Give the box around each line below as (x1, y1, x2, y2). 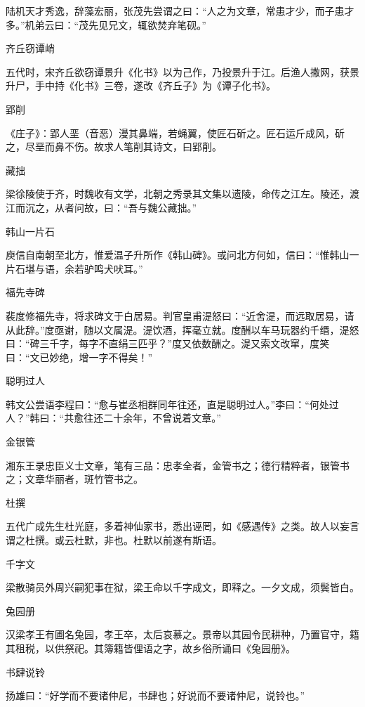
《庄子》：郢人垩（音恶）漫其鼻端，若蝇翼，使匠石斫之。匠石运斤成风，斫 (6, 125, 345, 140)
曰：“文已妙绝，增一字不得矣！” (6, 349, 153, 364)
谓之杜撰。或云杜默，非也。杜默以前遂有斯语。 (6, 533, 222, 547)
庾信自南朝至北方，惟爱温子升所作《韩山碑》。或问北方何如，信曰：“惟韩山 (6, 247, 350, 262)
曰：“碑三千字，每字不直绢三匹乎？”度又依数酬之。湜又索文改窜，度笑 (6, 336, 330, 351)
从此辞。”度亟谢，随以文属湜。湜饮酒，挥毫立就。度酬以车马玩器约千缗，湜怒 (6, 322, 359, 337)
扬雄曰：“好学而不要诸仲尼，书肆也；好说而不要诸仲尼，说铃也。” (6, 688, 305, 703)
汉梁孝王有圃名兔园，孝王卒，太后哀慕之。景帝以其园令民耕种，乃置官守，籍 (6, 627, 359, 642)
